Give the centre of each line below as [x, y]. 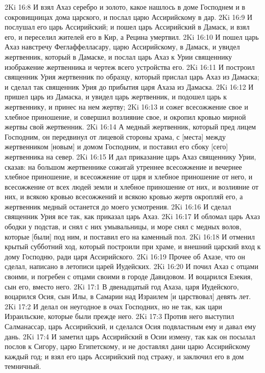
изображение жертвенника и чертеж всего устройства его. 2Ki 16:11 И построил [130, 66]
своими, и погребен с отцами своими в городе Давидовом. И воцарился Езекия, [129, 276]
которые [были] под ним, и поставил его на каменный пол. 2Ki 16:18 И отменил [130, 236]
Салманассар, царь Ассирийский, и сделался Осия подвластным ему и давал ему [130, 326]
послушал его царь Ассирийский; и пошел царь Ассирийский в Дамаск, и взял [127, 27]
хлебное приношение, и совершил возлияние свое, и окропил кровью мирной [125, 116]
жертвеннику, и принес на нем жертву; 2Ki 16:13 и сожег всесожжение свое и [126, 106]
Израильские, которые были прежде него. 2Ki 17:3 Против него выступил [119, 316]
